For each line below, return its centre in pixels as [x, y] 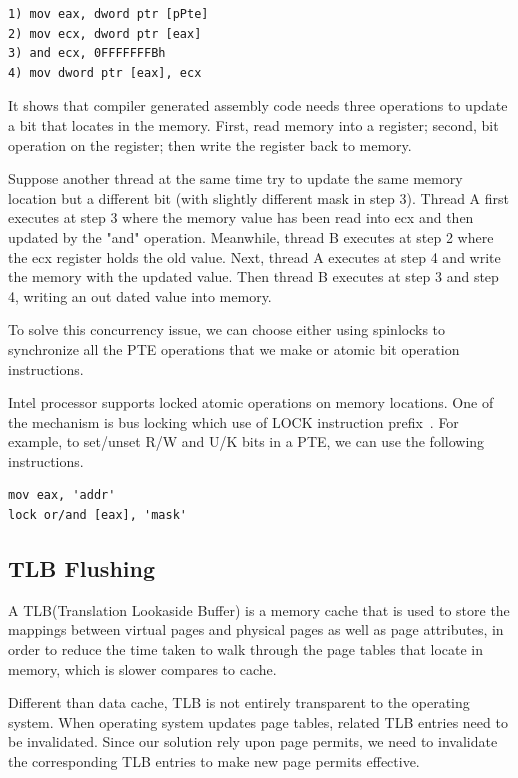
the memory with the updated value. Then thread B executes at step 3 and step [253, 276]
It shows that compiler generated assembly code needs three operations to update [258, 105]
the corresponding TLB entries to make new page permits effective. [214, 761]
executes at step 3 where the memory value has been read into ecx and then [241, 217]
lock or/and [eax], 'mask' [97, 515]
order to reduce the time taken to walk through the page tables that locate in [246, 649]
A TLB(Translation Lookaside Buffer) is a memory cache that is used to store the [259, 609]
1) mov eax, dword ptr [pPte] [108, 14]
